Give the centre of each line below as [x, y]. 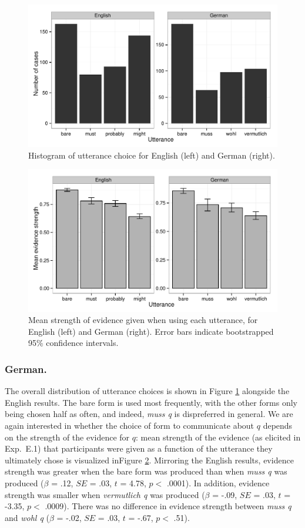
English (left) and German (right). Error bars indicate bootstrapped [151, 331]
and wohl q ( [27, 517]
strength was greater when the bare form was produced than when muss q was [146, 471]
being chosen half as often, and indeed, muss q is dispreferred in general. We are [149, 414]
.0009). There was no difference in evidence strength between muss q [168, 506]
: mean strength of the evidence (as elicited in [218, 437]
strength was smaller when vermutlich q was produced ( [105, 494]
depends [278, 425]
